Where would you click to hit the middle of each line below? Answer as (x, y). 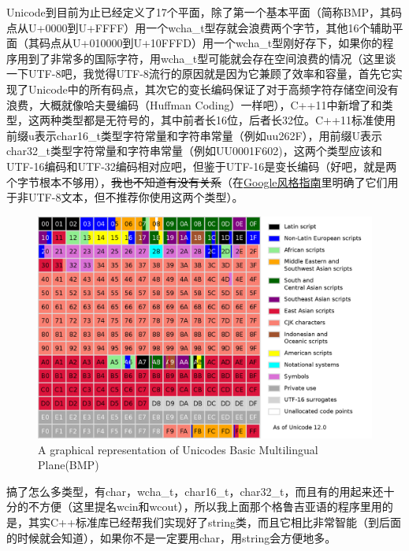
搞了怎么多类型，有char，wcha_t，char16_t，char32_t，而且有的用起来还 (195, 491)
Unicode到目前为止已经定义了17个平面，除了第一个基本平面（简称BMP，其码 (204, 12)
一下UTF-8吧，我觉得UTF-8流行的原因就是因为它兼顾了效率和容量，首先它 (199, 74)
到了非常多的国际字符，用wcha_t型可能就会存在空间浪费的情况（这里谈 (212, 58)
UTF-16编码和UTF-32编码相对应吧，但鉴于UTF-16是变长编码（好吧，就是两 (202, 166)
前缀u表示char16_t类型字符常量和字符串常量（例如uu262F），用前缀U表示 (195, 135)
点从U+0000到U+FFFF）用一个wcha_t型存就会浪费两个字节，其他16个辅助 (199, 27)
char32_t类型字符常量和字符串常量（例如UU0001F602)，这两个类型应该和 (194, 151)
